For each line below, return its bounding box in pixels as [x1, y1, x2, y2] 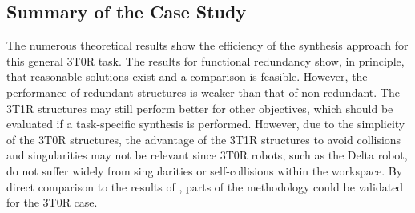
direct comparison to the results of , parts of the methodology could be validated [6, 178, 404, 195]
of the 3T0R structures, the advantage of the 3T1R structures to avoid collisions [6, 131, 401, 147]
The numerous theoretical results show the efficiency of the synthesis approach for [6, 37, 409, 54]
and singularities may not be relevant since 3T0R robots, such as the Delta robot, [6, 147, 408, 163]
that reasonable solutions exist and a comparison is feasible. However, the [6, 68, 368, 85]
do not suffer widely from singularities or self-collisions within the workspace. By [6, 162, 403, 179]
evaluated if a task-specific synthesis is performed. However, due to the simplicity [6, 115, 405, 132]
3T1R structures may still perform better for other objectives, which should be [6, 99, 393, 116]
